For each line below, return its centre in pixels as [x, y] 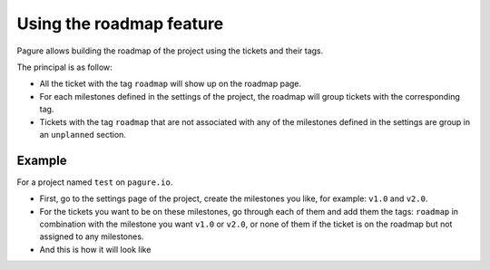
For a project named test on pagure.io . [95, 182]
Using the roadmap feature [120, 24]
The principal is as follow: [64, 67]
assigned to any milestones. [92, 236]
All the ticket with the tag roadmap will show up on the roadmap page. [171, 84]
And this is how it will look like [95, 249]
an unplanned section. [83, 134]
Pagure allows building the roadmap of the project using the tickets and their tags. [170, 51]
